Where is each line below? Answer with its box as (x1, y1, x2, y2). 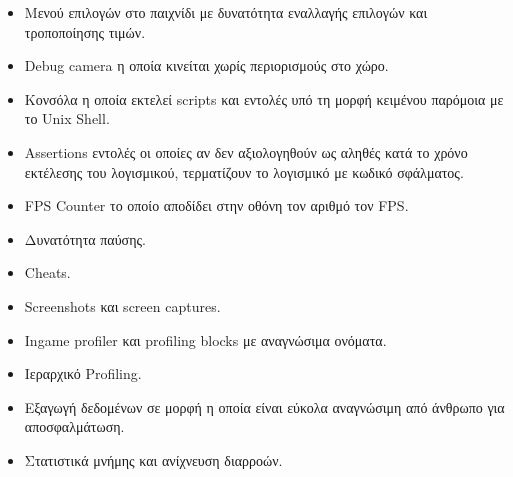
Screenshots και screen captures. (24, 295, 221, 316)
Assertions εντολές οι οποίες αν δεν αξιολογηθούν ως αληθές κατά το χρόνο (24, 141, 468, 162)
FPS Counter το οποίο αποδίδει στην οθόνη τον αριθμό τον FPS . (24, 195, 409, 216)
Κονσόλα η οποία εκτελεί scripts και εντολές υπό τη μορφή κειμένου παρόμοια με (24, 88, 504, 109)
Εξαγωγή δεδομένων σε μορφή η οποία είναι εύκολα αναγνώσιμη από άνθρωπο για (24, 396, 505, 417)
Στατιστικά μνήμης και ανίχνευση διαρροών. (24, 449, 283, 470)
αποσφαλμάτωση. (24, 416, 125, 437)
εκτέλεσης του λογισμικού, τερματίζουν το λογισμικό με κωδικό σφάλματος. (24, 161, 464, 182)
